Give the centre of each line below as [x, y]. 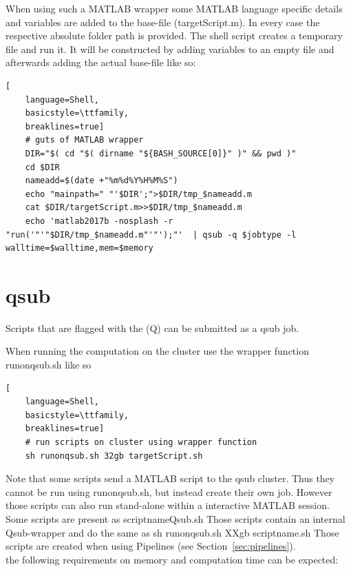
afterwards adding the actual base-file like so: [101, 62]
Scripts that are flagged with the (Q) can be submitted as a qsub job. [152, 328]
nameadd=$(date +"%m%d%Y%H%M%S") [102, 181]
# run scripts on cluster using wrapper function [141, 442]
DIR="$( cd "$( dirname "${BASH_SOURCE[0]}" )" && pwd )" [161, 153]
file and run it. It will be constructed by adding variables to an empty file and [170, 49]
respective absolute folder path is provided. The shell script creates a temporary [174, 35]
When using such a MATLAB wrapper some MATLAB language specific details [174, 8]
